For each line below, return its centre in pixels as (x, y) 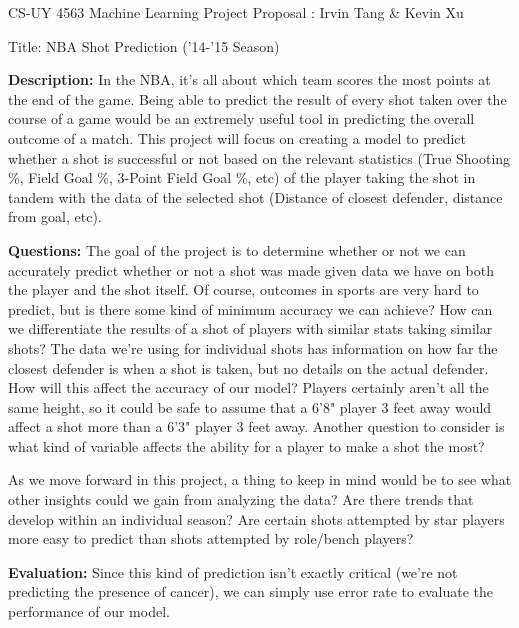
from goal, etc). (55, 216)
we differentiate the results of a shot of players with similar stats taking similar (250, 328)
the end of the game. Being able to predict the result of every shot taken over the (257, 98)
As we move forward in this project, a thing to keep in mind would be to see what (260, 479)
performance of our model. (89, 611)
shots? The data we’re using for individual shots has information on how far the (253, 347)
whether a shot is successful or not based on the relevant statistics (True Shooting (259, 157)
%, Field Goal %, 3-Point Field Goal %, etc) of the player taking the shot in (242, 177)
